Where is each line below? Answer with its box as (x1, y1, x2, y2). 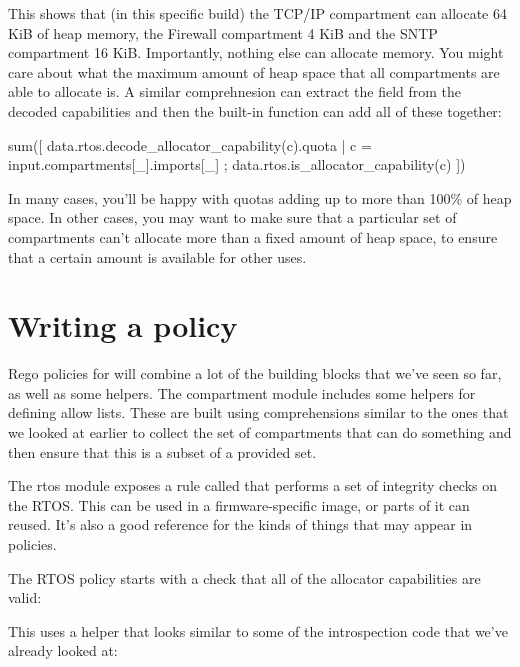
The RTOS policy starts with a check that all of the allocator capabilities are (8, 567, 481, 588)
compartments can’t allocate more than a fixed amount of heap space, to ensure (8, 226, 498, 247)
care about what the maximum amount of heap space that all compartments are (8, 61, 500, 82)
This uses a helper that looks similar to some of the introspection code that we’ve (8, 620, 508, 641)
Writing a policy (8, 305, 238, 346)
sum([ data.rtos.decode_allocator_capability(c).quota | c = (8, 134, 372, 155)
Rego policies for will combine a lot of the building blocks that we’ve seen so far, (8, 363, 502, 384)
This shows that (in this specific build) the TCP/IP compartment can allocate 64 (8, 3, 507, 23)
